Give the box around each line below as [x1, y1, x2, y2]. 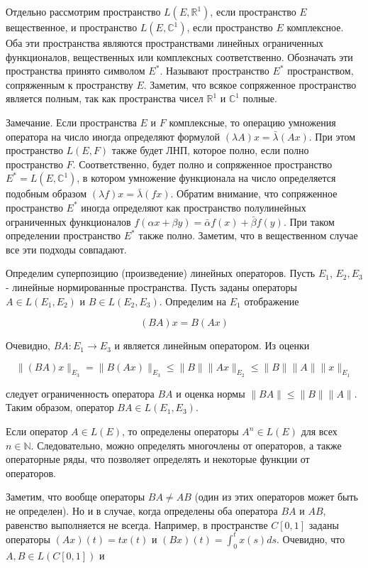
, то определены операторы [122, 424, 239, 439]
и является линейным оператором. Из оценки [114, 338, 310, 353]
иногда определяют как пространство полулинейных [81, 200, 306, 214]
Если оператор [6, 424, 68, 439]
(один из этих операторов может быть [194, 489, 358, 504]
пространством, [287, 63, 354, 78]
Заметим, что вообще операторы [6, 489, 145, 504]
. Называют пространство [160, 63, 269, 78]
